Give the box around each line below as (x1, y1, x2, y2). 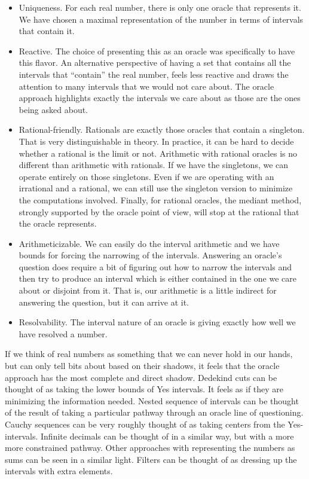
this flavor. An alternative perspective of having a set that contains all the (19, 56, 291, 69)
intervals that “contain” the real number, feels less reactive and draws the (19, 68, 289, 80)
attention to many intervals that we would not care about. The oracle (19, 80, 274, 92)
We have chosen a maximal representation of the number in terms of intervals (19, 13, 304, 25)
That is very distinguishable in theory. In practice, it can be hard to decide (19, 135, 294, 147)
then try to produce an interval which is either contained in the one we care (19, 272, 296, 285)
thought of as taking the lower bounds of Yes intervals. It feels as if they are (5, 383, 284, 395)
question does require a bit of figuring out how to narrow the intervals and (19, 260, 292, 273)
